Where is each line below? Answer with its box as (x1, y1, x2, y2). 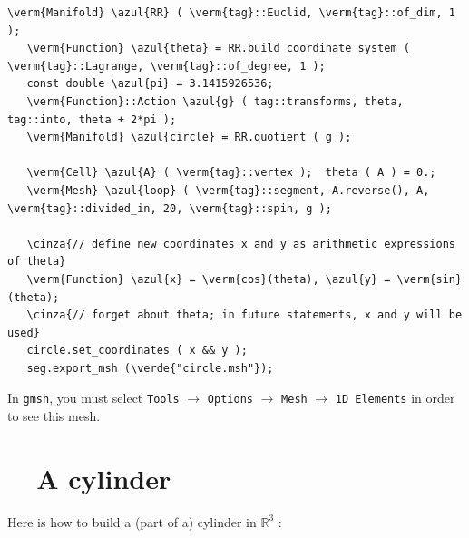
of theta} (7, 255, 66, 269)
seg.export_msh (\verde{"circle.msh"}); (26, 361, 274, 375)
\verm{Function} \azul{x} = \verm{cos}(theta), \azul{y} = (26, 272, 391, 286)
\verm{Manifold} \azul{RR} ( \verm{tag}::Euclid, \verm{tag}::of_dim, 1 (7, 6, 455, 19)
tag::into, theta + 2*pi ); (7, 112, 177, 126)
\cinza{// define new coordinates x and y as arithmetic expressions (26, 237, 455, 250)
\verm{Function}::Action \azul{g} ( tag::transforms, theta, (26, 94, 404, 108)
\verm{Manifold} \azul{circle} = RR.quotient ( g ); (26, 131, 352, 144)
